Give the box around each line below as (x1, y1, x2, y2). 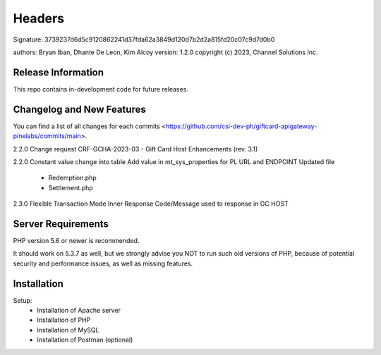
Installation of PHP (37, 316, 91, 324)
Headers (13, 11, 65, 26)
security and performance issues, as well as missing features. (13, 259, 193, 268)
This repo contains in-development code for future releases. (13, 85, 188, 93)
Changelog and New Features (13, 103, 146, 116)
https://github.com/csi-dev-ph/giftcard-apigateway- (165, 122, 317, 130)
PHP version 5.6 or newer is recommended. (13, 237, 140, 244)
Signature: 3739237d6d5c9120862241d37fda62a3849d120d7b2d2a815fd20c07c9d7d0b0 (13, 35, 275, 44)
